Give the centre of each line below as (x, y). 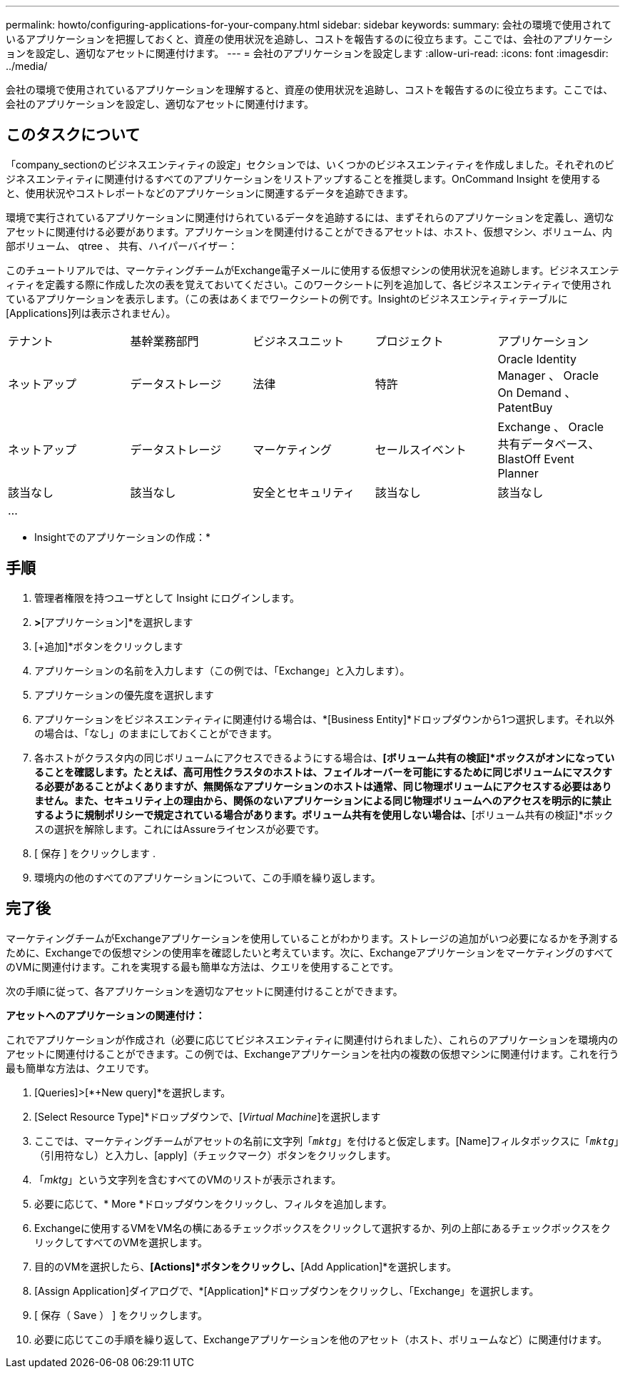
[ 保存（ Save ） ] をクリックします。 (121, 1315)
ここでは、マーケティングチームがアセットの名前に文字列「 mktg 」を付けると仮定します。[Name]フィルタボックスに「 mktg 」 (327, 1141)
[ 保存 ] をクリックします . (95, 853)
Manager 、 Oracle (548, 375)
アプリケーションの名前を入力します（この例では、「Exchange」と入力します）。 (222, 670)
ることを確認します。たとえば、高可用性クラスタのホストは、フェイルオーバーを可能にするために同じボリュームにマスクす (323, 772)
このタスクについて (73, 135)
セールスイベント (421, 449)
